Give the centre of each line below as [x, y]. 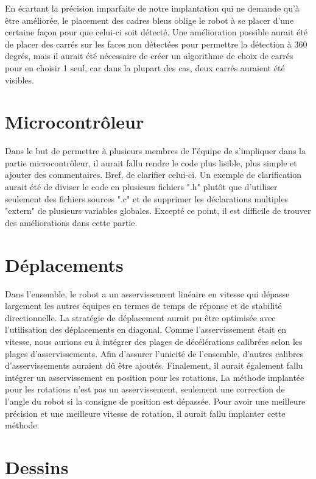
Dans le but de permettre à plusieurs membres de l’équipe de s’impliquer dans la [155, 151]
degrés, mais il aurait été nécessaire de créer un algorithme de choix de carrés [149, 56]
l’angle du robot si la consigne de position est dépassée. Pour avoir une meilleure [155, 401]
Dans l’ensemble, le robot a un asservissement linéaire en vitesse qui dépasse [147, 293]
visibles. [19, 80]
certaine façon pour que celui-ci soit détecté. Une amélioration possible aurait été [156, 32]
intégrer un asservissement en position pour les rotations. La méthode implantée [155, 377]
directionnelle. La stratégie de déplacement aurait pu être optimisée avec [140, 317]
